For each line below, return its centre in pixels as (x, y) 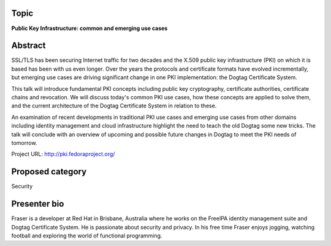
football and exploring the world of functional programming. (87, 236)
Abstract (29, 46)
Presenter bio (38, 204)
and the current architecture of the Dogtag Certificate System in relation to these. (114, 106)
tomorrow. (24, 143)
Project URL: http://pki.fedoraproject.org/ (63, 154)
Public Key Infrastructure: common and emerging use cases (89, 28)
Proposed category (49, 172)
